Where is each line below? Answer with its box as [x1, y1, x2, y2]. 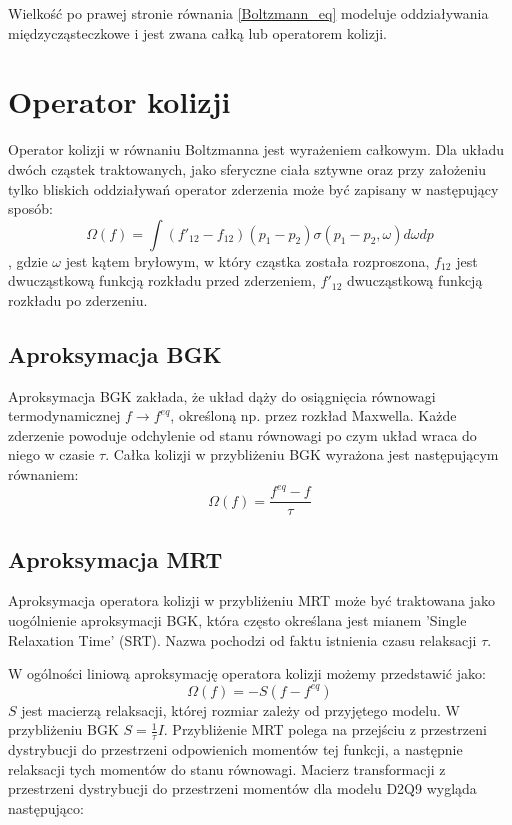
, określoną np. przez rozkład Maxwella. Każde [170, 405, 457, 426]
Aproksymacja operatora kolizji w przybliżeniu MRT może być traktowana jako [8, 590, 495, 611]
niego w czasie [8, 444, 95, 465]
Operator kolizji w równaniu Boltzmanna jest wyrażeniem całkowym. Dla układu [8, 139, 505, 160]
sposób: [8, 198, 53, 219]
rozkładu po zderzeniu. [8, 289, 148, 310]
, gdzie [8, 250, 48, 271]
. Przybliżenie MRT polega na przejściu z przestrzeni [163, 719, 487, 740]
